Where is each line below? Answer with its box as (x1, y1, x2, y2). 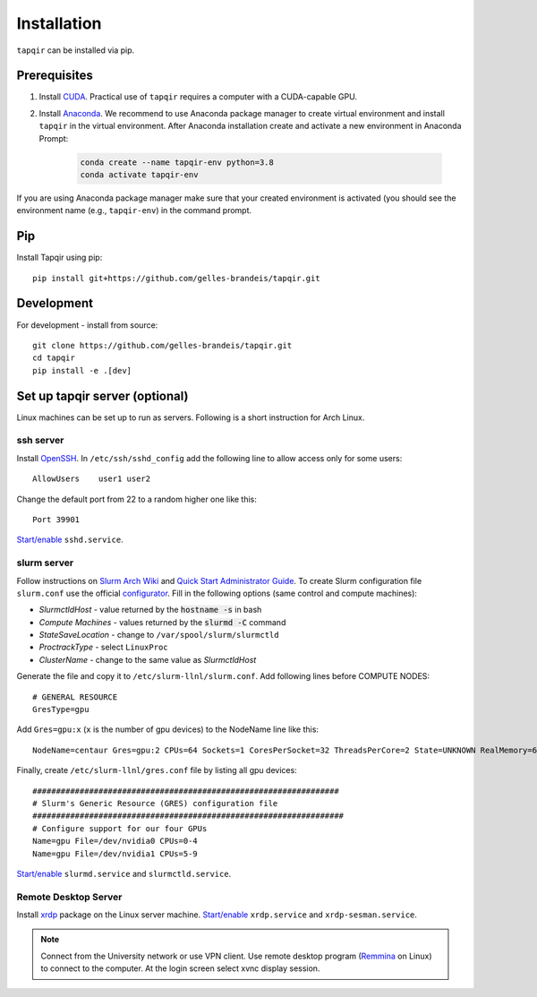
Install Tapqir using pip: (16, 252, 103, 263)
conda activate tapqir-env (80, 170, 199, 179)
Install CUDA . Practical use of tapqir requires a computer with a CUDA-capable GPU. (38, 91, 358, 102)
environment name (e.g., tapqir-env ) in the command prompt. (16, 205, 252, 216)
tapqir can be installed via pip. (16, 45, 135, 56)
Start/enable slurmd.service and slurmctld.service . (16, 868, 232, 879)
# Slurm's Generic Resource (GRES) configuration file (32, 798, 278, 808)
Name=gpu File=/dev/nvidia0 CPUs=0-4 (32, 836, 199, 847)
